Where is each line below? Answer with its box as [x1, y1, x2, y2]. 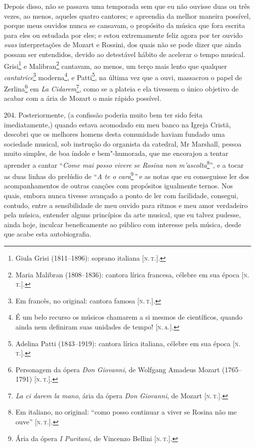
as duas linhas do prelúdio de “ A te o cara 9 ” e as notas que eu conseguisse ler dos [4, 170, 250, 181]
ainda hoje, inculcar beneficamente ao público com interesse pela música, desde [4, 219, 241, 229]
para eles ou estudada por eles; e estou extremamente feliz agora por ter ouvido [4, 30, 243, 40]
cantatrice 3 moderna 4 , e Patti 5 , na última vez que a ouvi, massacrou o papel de [4, 70, 242, 82]
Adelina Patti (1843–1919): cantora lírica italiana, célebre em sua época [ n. [15, 338, 241, 348]
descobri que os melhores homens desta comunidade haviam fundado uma [4, 129, 225, 139]
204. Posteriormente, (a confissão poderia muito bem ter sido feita [4, 109, 203, 119]
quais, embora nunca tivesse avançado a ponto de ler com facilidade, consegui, [4, 190, 238, 200]
